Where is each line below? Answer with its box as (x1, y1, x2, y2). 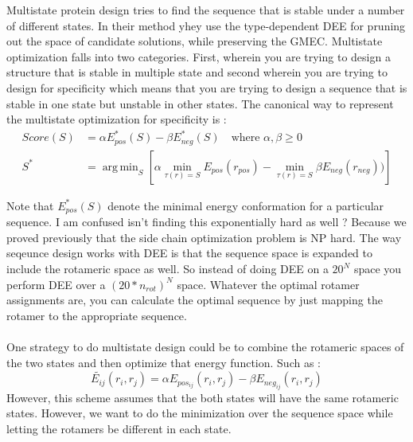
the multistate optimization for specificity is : (6, 111, 227, 127)
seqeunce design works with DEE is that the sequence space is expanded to (6, 244, 372, 261)
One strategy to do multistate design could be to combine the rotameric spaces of (6, 338, 404, 354)
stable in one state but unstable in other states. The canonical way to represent (6, 95, 394, 111)
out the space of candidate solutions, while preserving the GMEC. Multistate (6, 33, 383, 49)
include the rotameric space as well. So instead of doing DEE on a (6, 260, 329, 276)
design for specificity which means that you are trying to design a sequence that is (6, 79, 407, 96)
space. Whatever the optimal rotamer (177, 276, 360, 292)
